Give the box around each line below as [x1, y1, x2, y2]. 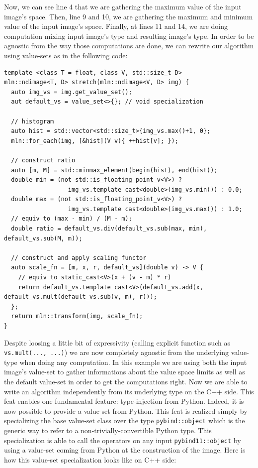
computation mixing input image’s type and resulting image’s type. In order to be [4, 30, 254, 41]
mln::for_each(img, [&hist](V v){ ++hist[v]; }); [11, 137, 178, 144]
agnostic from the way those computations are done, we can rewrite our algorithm [4, 40, 254, 51]
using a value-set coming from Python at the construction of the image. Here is [4, 445, 246, 455]
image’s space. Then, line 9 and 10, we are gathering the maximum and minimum [4, 11, 253, 21]
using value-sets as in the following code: [4, 50, 128, 60]
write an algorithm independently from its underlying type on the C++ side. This [4, 386, 254, 396]
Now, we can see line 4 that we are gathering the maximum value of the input [4, 1, 242, 11]
